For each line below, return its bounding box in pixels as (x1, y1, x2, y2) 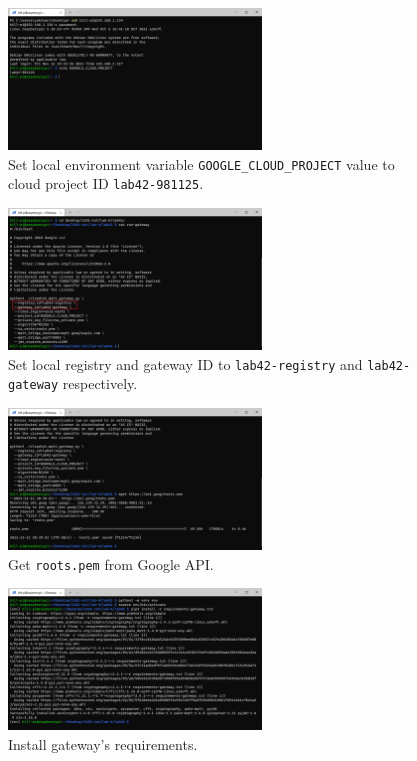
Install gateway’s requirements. (8, 734, 198, 755)
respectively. (62, 373, 138, 394)
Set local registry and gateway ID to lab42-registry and (8, 353, 363, 374)
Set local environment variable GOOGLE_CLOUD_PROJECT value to (8, 153, 395, 174)
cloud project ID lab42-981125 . (8, 173, 204, 194)
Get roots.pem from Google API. (8, 553, 214, 574)
